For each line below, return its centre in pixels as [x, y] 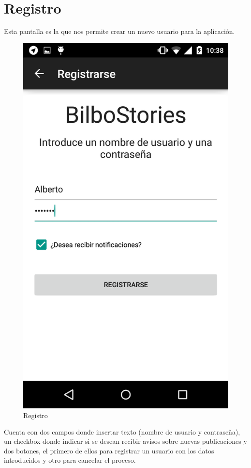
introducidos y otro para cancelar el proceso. [70, 460]
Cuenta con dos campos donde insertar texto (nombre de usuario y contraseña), [122, 431]
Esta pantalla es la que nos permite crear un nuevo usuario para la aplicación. [119, 31]
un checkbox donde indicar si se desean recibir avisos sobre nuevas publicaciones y [125, 441]
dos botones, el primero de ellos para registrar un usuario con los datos [109, 450]
